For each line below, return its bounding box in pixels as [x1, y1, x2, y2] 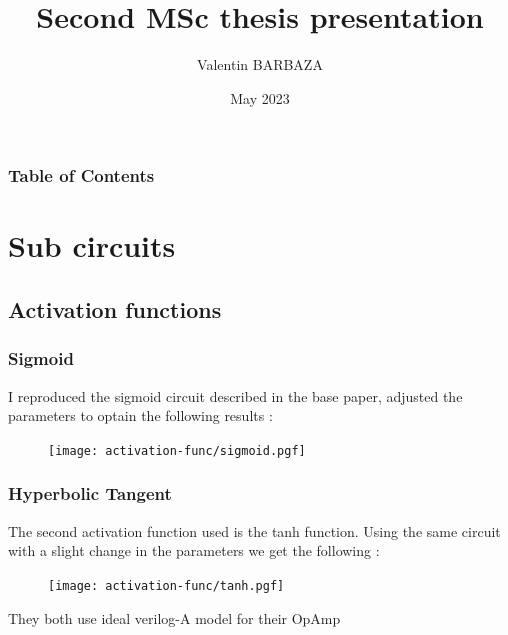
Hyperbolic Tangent [8, 481, 172, 506]
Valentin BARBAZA [197, 54, 323, 75]
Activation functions [8, 294, 222, 324]
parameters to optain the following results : [8, 405, 273, 426]
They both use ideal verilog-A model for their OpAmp [8, 607, 341, 628]
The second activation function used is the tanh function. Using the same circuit [8, 520, 501, 541]
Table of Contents [8, 163, 155, 188]
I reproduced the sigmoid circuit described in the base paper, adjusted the [8, 385, 463, 406]
